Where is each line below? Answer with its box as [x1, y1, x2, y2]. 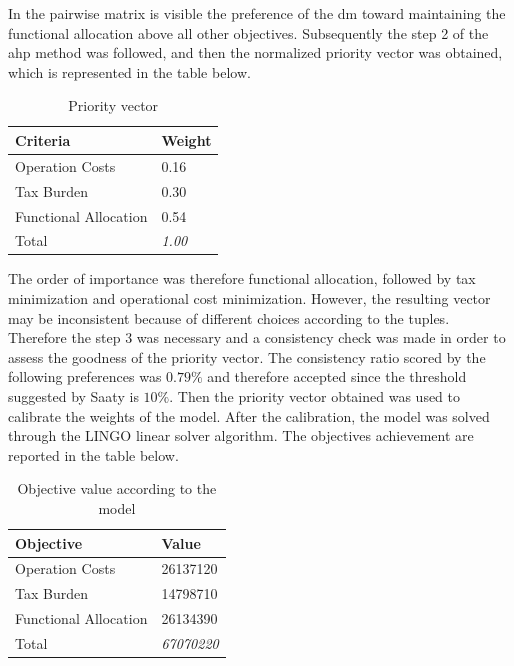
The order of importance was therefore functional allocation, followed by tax [8, 268, 476, 289]
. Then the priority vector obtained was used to [169, 386, 460, 406]
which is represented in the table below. [8, 61, 251, 82]
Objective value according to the [17, 478, 217, 499]
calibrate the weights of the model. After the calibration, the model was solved [8, 405, 490, 426]
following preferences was [8, 366, 162, 387]
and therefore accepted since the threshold [207, 366, 467, 387]
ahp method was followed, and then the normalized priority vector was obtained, [8, 42, 503, 63]
